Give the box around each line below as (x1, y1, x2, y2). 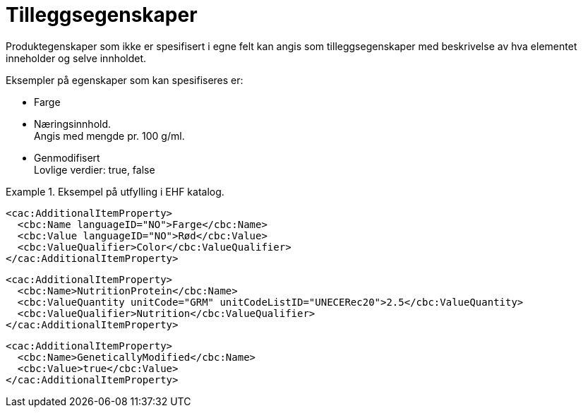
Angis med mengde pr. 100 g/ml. (34, 129, 185, 142)
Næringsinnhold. (34, 117, 112, 130)
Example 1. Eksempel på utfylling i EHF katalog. (6, 185, 224, 198)
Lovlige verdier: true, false (34, 163, 155, 176)
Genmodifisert (34, 151, 100, 164)
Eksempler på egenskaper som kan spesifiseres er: (6, 73, 244, 86)
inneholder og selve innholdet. (6, 52, 147, 64)
